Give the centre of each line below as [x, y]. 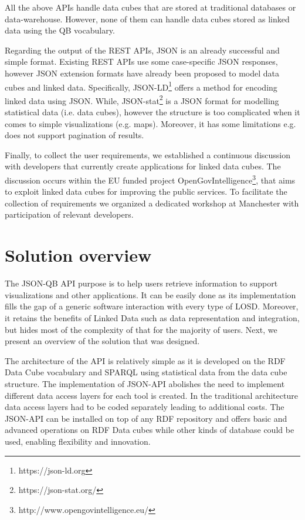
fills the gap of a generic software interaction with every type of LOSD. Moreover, [152, 306]
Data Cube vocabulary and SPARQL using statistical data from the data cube [146, 372]
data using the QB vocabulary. [60, 30]
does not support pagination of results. [74, 135]
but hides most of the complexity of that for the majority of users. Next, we [141, 329]
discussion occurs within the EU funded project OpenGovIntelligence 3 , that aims [150, 179]
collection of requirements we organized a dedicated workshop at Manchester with [152, 203]
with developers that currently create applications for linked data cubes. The [143, 166]
